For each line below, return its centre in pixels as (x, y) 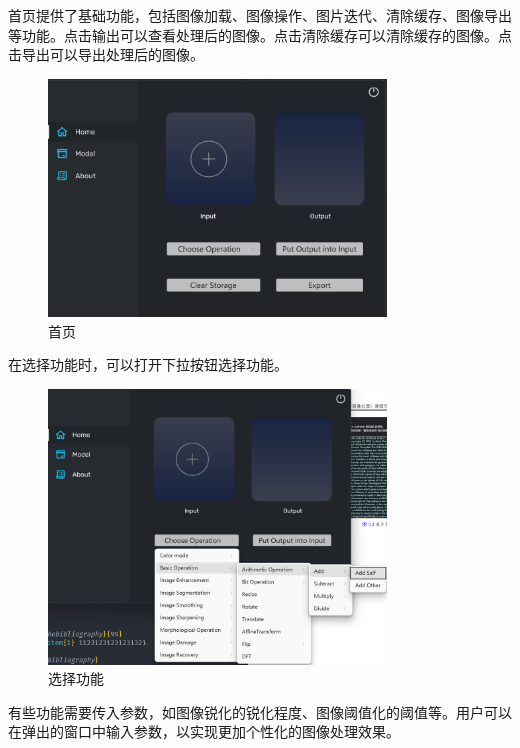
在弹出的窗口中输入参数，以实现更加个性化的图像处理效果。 (204, 731)
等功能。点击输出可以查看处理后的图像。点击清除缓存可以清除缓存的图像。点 (260, 34)
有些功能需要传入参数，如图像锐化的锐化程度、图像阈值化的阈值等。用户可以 (260, 711)
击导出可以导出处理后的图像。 (106, 54)
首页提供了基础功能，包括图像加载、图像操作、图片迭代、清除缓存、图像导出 (260, 15)
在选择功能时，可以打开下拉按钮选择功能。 (148, 364)
